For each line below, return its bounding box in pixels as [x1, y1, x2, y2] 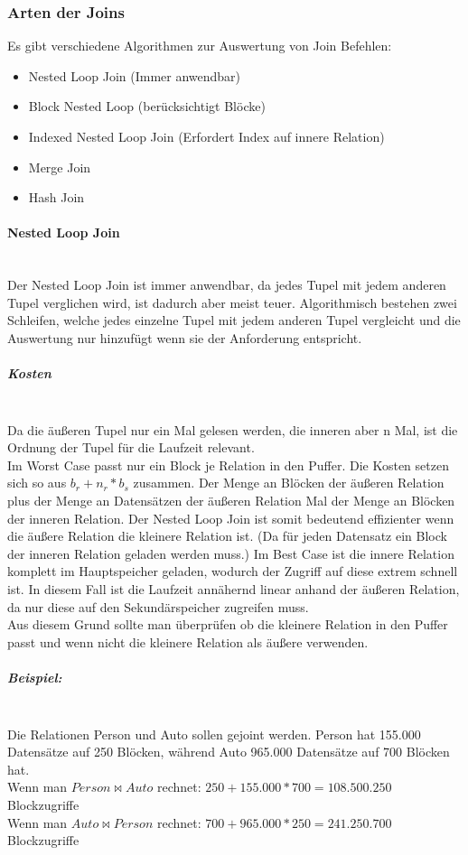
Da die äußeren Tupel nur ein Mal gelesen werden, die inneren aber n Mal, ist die [7, 420, 458, 439]
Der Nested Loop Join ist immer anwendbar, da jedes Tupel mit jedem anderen [7, 275, 446, 294]
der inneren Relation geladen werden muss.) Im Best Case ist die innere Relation [7, 544, 454, 562]
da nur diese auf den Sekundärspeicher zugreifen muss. [7, 597, 309, 616]
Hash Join [28, 188, 85, 207]
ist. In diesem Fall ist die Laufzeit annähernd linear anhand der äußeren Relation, [7, 580, 460, 599]
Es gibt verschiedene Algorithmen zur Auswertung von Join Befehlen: [7, 36, 392, 55]
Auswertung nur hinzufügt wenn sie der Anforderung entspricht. [7, 328, 362, 347]
